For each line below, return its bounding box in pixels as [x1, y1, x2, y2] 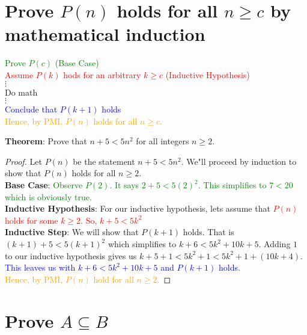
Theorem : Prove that [5, 135, 87, 147]
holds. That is [183, 226, 234, 238]
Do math [5, 85, 38, 98]
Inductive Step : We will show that [5, 226, 139, 238]
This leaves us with [5, 261, 76, 274]
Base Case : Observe [5, 179, 83, 191]
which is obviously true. [5, 190, 92, 203]
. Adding [258, 238, 291, 250]
